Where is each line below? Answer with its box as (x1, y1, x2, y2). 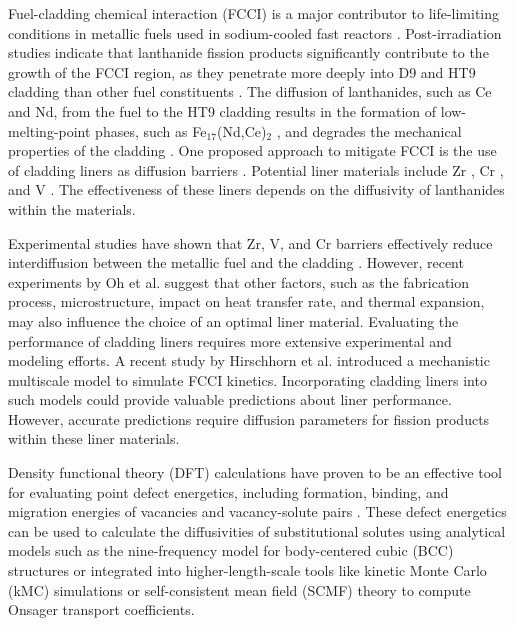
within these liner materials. (8, 428, 180, 449)
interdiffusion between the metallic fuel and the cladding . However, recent (8, 252, 464, 273)
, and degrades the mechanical (276, 120, 462, 141)
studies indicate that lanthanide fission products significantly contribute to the (8, 42, 489, 63)
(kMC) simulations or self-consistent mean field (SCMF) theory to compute (8, 579, 471, 600)
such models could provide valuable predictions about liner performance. (8, 389, 452, 410)
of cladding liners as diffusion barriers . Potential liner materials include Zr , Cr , (8, 159, 504, 180)
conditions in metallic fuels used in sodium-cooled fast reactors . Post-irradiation (8, 22, 502, 43)
